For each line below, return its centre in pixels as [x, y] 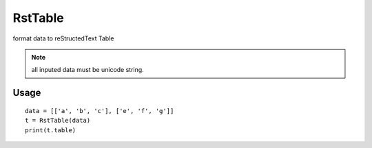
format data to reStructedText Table [63, 38]
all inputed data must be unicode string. [87, 70]
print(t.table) [51, 130]
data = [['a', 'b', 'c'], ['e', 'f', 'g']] [100, 111]
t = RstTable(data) [58, 121]
